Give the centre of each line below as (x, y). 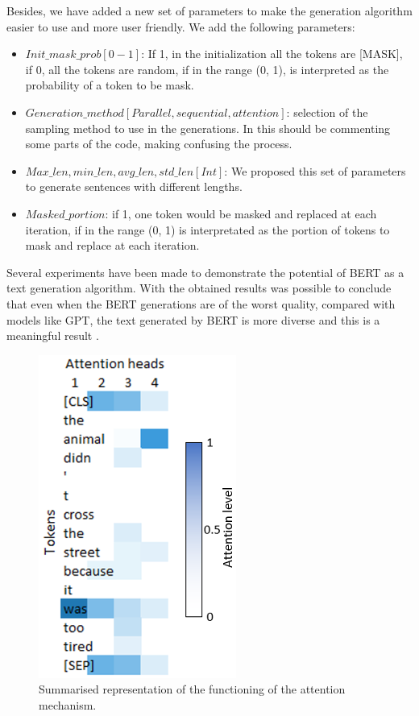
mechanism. (68, 704)
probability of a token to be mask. (110, 85)
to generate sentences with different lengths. (134, 186)
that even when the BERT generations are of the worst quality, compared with (201, 303)
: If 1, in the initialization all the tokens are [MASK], (272, 54)
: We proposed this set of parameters (315, 170)
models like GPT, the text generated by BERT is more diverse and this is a (193, 319)
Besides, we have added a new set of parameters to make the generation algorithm (209, 10)
